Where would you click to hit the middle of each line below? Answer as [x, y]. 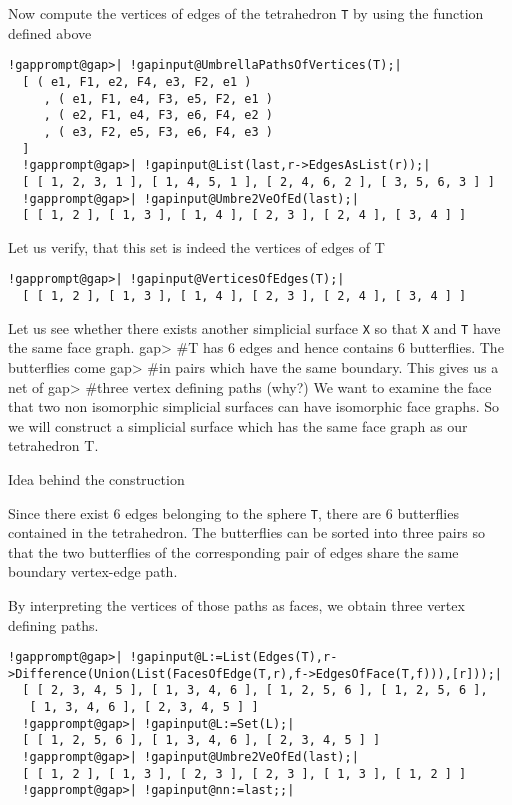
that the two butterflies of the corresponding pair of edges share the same [233, 551]
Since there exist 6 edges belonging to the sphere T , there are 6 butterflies [233, 512]
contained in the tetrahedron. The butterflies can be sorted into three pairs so [246, 532]
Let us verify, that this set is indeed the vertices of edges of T [196, 246]
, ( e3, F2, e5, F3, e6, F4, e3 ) [158, 131]
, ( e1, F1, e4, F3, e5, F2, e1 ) [158, 98]
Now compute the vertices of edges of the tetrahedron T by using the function [246, 13]
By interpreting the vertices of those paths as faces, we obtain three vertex [236, 604]
